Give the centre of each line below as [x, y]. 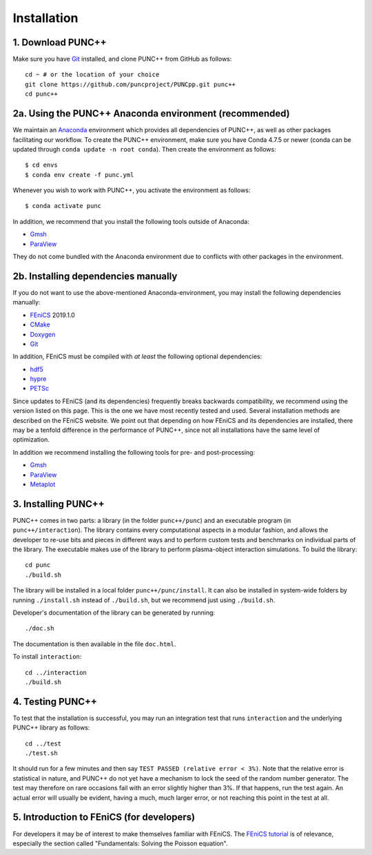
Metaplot [43, 484]
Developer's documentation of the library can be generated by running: [114, 612]
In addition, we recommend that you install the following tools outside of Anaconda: [131, 221]
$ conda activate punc [63, 206]
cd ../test [43, 743]
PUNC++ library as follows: [51, 728]
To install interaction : [47, 657]
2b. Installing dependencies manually [95, 276]
